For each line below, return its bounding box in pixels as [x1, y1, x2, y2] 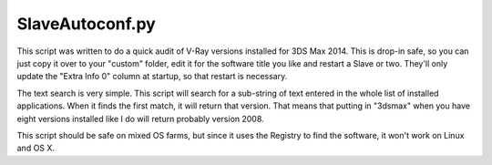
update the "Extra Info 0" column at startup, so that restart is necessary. [16, 71, 288, 82]
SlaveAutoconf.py [16, 14, 157, 34]
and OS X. [16, 142, 55, 154]
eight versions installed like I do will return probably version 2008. [16, 113, 264, 124]
